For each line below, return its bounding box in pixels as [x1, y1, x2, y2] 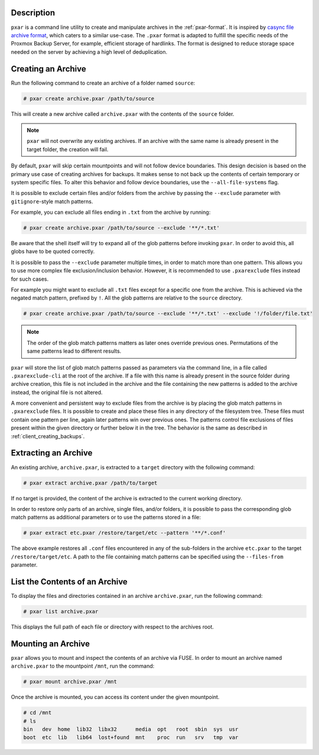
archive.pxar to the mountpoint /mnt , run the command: [11, 662, 155, 670]
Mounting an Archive [11, 639, 90, 649]
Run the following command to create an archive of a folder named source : [11, 79, 196, 86]
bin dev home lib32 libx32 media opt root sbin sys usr [23, 725, 239, 733]
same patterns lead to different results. [27, 347, 122, 354]
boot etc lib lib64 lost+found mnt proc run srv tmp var [23, 734, 239, 741]
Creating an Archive [11, 64, 86, 74]
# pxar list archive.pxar [23, 608, 99, 614]
